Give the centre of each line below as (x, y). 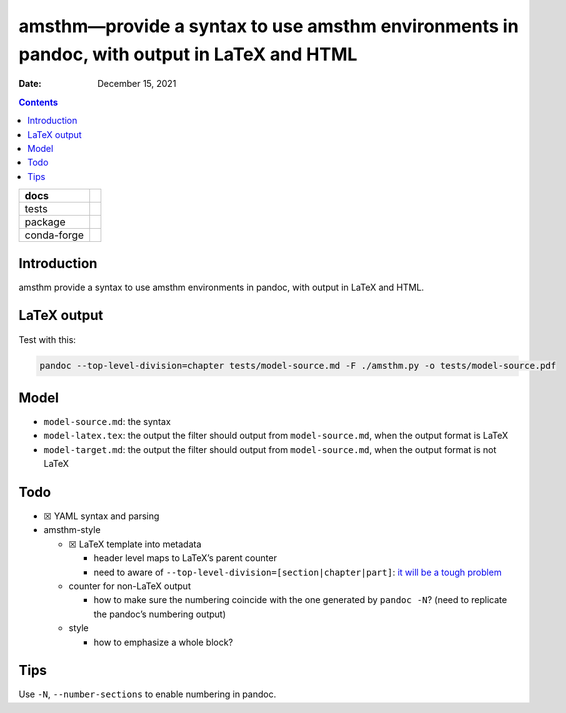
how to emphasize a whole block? (163, 642)
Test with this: (47, 339)
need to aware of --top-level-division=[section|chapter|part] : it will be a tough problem (297, 572)
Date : (30, 84)
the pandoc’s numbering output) (160, 614)
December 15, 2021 (137, 84)
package (45, 222)
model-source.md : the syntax (107, 421)
